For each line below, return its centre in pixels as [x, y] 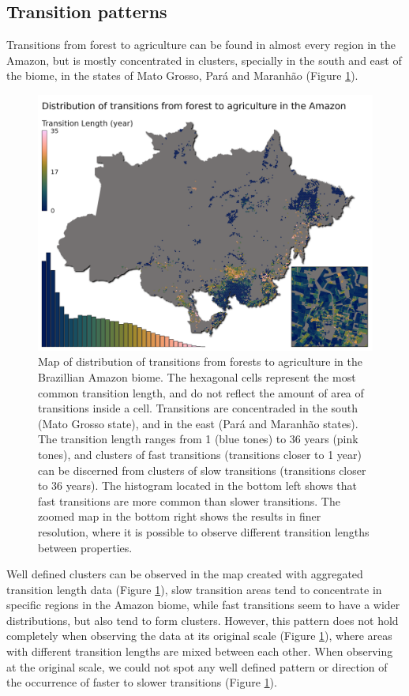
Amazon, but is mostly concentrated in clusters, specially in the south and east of [204, 60]
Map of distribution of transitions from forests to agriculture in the [200, 361]
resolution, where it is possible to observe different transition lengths [204, 531]
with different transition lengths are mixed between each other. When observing [200, 651]
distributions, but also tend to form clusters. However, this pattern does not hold [203, 620]
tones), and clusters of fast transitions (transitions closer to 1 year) [200, 454]
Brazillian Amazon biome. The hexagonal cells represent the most [197, 376]
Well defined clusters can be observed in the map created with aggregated [185, 574]
